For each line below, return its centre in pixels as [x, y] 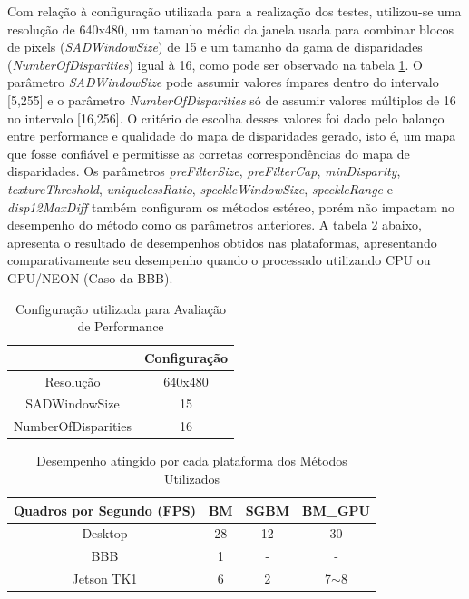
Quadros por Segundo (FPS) [105, 510]
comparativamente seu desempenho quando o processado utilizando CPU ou [219, 260]
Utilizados [192, 478]
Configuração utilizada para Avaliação [121, 308]
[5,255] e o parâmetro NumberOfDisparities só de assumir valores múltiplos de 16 [232, 99]
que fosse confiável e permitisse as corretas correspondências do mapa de [209, 153]
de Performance [121, 326]
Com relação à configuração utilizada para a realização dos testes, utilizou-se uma [234, 11]
